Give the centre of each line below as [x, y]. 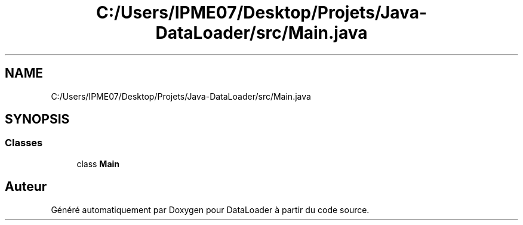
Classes [24, 143]
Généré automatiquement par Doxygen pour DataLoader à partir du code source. [210, 209]
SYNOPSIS [37, 119]
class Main [98, 164]
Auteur [26, 187]
